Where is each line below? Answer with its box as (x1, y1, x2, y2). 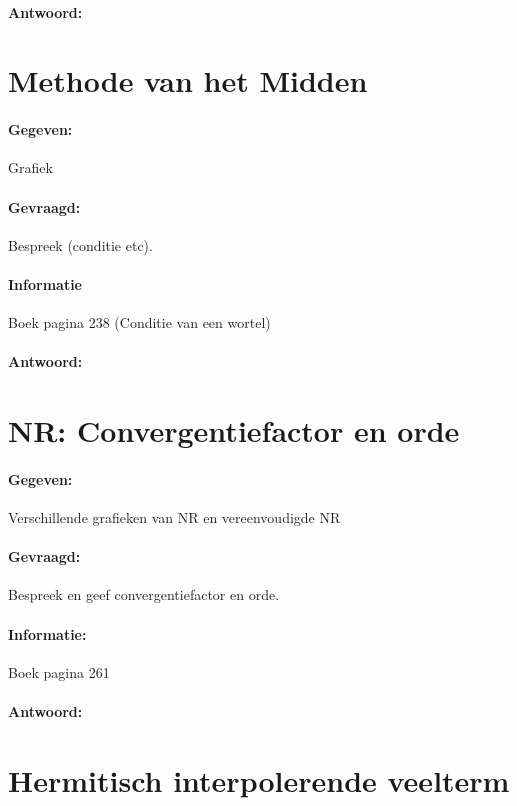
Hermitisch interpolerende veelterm (8, 759, 510, 800)
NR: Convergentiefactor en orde (8, 410, 460, 451)
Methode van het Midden (8, 60, 368, 101)
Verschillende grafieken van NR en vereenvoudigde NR (8, 507, 341, 528)
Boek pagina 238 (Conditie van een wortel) (8, 312, 271, 333)
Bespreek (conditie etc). (8, 234, 153, 255)
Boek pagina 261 (8, 661, 110, 682)
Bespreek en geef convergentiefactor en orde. (8, 584, 280, 605)
